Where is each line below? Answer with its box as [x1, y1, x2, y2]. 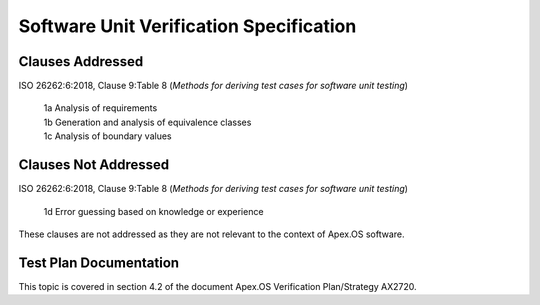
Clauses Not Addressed [18, 156, 170, 174]
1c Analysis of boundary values [43, 130, 172, 142]
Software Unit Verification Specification [18, 15, 357, 37]
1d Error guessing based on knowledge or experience [43, 205, 264, 217]
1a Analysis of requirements [43, 102, 158, 114]
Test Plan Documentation [18, 254, 180, 271]
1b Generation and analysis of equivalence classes [43, 116, 252, 128]
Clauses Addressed [18, 53, 144, 70]
